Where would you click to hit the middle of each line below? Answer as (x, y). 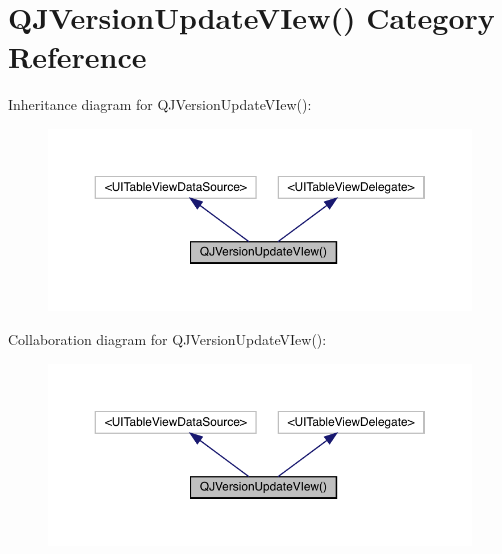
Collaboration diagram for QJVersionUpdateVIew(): (167, 338)
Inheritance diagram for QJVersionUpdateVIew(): (160, 104)
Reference (77, 56)
